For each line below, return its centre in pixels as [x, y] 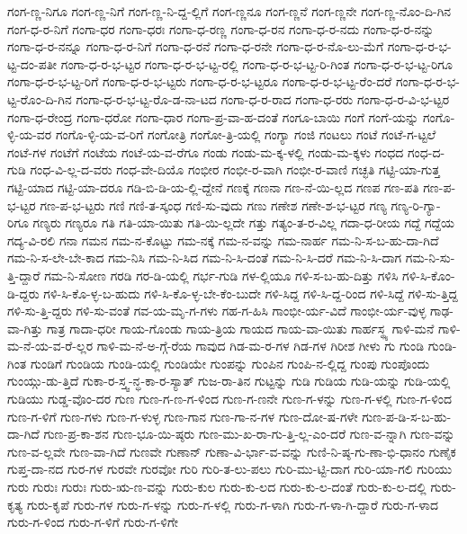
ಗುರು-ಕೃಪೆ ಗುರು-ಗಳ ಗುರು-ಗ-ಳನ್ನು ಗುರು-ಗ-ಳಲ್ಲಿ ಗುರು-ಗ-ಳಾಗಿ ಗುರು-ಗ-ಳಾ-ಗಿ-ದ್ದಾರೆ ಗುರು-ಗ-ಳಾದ [232, 504]
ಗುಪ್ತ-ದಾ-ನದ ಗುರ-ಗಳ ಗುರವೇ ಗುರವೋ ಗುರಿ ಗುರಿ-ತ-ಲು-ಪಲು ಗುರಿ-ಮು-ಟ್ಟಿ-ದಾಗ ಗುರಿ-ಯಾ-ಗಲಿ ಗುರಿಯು [230, 469]
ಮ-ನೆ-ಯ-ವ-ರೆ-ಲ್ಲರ [50, 346]
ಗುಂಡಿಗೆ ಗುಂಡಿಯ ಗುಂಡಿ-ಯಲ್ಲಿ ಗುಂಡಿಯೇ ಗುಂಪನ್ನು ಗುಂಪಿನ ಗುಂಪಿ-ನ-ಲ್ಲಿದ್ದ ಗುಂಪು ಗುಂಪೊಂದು [230, 363]
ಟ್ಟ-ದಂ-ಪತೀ [32, 63]
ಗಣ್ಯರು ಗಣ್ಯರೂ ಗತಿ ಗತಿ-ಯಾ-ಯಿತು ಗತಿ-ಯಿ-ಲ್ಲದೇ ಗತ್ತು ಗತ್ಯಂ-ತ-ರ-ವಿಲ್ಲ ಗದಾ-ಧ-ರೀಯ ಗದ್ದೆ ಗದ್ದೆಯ [243, 222]
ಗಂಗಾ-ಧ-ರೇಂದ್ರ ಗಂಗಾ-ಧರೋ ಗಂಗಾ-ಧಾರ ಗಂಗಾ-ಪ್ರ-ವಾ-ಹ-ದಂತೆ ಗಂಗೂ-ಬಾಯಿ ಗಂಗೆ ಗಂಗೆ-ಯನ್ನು [213, 116]
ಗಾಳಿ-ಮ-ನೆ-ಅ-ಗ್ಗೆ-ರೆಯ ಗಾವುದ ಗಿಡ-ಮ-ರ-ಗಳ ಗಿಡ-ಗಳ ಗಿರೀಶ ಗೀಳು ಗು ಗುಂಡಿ [260, 346]
